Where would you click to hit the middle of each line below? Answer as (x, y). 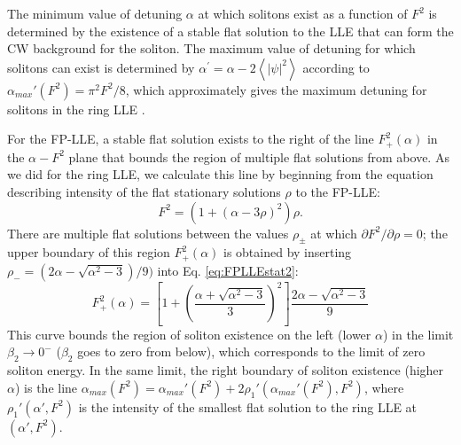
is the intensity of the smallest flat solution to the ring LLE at (248, 406)
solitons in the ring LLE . (76, 109)
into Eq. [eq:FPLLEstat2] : (228, 270)
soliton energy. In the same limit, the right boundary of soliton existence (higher (226, 370)
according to (336, 67)
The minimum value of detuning (95, 13)
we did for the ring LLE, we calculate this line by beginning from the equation (220, 174)
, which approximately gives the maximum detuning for (276, 89)
